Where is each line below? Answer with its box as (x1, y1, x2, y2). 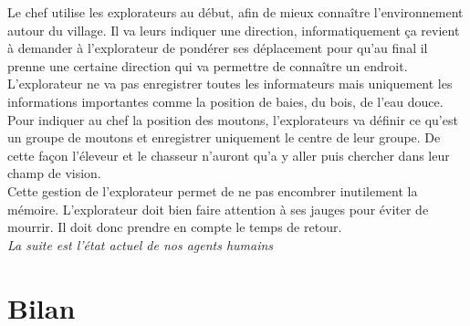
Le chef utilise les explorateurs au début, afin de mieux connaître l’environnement (7, 3, 464, 21)
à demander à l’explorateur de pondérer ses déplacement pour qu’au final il (7, 38, 428, 58)
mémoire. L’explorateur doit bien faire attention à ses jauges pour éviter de (7, 199, 429, 218)
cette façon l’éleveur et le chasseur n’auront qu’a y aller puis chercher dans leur (7, 145, 450, 164)
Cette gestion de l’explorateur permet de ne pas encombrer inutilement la (7, 181, 418, 200)
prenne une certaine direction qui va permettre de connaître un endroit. (7, 56, 408, 75)
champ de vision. (7, 163, 101, 183)
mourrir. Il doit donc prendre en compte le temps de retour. (7, 217, 342, 237)
